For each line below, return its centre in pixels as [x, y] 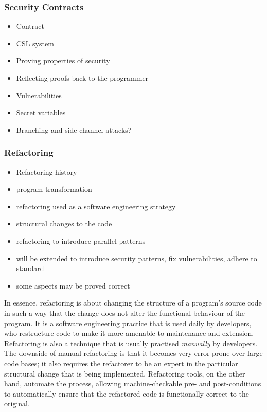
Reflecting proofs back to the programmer [82, 78]
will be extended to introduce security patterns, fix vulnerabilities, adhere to [137, 258]
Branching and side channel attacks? [74, 129]
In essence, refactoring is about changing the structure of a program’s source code [133, 303]
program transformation [54, 189]
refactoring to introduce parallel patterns [81, 240]
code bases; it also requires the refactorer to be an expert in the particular [121, 363]
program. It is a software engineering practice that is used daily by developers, [128, 323]
